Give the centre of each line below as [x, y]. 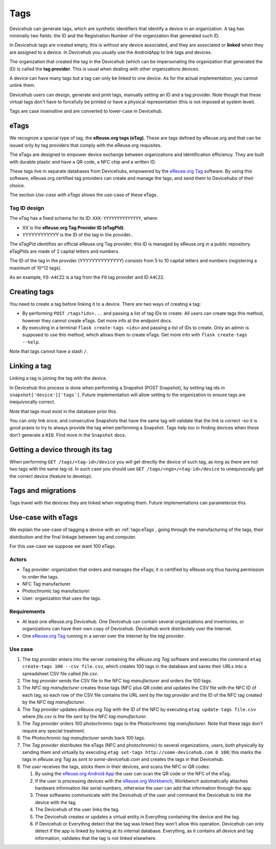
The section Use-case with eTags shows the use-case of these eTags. [84, 195]
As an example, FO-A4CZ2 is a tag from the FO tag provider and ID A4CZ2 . [87, 277]
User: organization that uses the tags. [62, 598]
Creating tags [32, 292]
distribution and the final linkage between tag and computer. [73, 537]
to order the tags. [40, 577]
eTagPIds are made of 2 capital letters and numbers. [64, 251]
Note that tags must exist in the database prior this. [63, 411]
